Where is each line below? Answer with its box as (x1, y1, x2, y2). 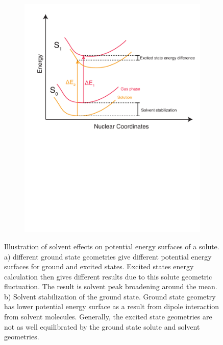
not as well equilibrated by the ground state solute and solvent (4, 321, 200, 332)
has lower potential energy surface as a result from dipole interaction (4, 301, 219, 312)
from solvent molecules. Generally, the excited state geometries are (4, 311, 212, 322)
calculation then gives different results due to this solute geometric (4, 271, 212, 282)
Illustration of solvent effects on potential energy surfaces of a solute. (4, 241, 219, 251)
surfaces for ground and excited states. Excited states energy (4, 261, 194, 272)
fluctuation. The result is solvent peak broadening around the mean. (4, 281, 217, 292)
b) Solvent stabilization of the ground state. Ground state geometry (4, 291, 216, 301)
